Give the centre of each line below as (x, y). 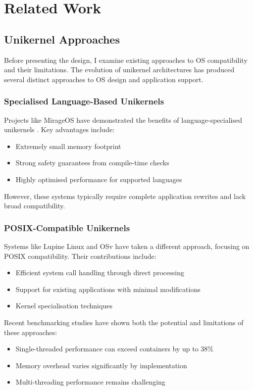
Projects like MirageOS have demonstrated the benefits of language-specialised (123, 120)
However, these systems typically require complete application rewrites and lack (125, 196)
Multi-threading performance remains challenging (90, 382)
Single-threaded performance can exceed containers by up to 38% (115, 349)
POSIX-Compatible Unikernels (67, 227)
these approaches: (31, 332)
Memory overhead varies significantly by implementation (101, 365)
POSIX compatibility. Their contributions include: (80, 256)
